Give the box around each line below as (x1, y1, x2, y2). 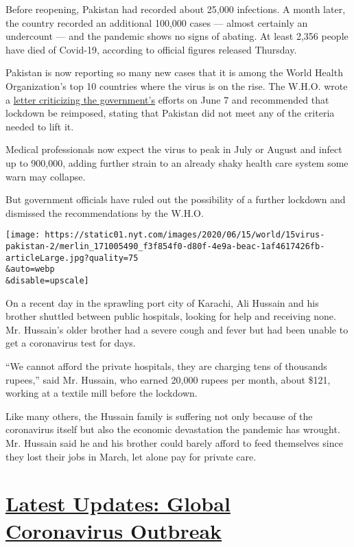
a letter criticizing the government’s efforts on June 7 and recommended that (5, 92, 329, 106)
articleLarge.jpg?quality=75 (5, 253, 139, 263)
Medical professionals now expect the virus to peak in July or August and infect (5, 142, 342, 156)
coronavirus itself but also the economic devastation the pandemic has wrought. (5, 422, 340, 437)
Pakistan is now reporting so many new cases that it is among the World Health (5, 65, 343, 80)
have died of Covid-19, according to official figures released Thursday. (5, 42, 297, 56)
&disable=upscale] (5, 275, 89, 286)
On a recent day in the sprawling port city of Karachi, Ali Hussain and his (5, 295, 319, 310)
